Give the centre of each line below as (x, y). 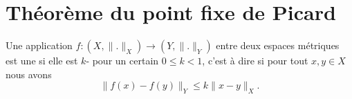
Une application (39, 45)
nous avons (29, 74)
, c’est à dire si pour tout (255, 61)
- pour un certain (122, 61)
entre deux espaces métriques (278, 45)
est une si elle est (42, 61)
